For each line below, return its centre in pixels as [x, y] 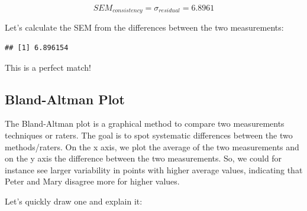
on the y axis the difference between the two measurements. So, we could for [143, 158]
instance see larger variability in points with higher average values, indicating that [154, 169]
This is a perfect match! [48, 67]
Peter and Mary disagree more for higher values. [92, 181]
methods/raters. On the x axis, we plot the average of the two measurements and [152, 146]
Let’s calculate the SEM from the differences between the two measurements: [144, 27]
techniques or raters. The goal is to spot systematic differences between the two [149, 135]
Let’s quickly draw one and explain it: [74, 201]
